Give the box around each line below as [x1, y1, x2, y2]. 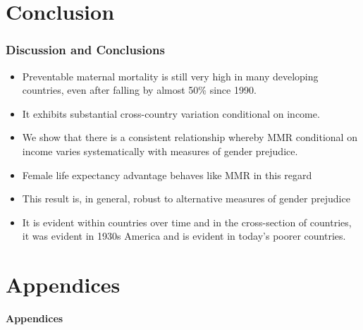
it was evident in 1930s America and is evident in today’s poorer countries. [22, 228, 346, 243]
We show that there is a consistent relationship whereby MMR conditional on [22, 130, 357, 145]
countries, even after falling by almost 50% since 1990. [22, 82, 257, 97]
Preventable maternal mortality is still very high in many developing [22, 68, 319, 83]
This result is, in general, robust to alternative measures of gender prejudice [22, 191, 350, 206]
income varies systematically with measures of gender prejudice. [22, 143, 298, 158]
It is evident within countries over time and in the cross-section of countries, [22, 214, 352, 229]
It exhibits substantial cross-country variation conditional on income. [22, 106, 320, 121]
